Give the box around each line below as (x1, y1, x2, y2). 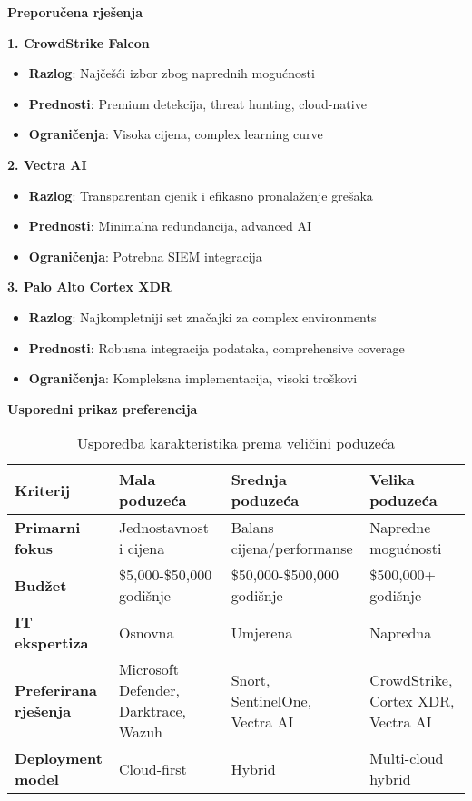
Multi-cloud (369, 747, 444, 769)
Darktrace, (118, 700, 187, 722)
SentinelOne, (231, 689, 312, 711)
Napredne (369, 517, 431, 539)
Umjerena (231, 621, 293, 643)
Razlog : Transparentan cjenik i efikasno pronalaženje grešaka (28, 185, 373, 204)
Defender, (118, 679, 180, 701)
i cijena (118, 538, 165, 559)
